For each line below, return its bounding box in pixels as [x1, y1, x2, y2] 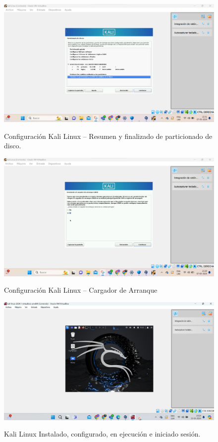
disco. [4, 140, 21, 151]
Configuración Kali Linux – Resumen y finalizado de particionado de [4, 130, 213, 141]
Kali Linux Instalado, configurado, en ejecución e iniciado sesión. [4, 429, 201, 439]
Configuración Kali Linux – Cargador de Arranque [4, 285, 158, 295]
